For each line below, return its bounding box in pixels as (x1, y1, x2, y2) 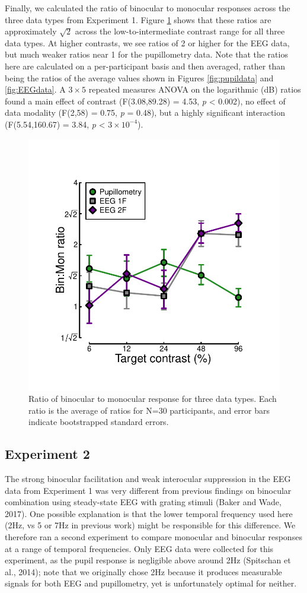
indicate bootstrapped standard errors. (28, 416, 169, 428)
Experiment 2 (5, 445, 90, 463)
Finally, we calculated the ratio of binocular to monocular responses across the (5, 2, 290, 14)
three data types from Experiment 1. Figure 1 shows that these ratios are (5, 13, 271, 26)
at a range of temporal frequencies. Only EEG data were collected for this (5, 542, 274, 554)
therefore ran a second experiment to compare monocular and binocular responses (5, 531, 302, 543)
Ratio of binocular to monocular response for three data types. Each (28, 392, 277, 405)
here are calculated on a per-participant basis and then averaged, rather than (5, 59, 285, 72)
